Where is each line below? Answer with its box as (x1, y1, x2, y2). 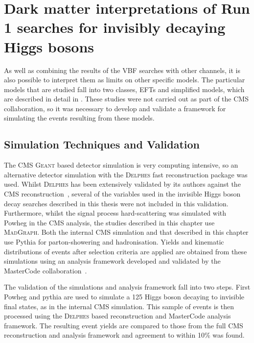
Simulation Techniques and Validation (4, 137, 200, 152)
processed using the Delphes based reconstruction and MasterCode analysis (4, 311, 231, 321)
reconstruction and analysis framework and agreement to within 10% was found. (4, 330, 245, 340)
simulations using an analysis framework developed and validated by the (4, 256, 221, 266)
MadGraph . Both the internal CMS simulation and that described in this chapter (4, 227, 249, 237)
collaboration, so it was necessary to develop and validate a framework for (4, 103, 226, 113)
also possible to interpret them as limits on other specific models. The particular (4, 74, 245, 85)
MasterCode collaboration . (4, 265, 87, 275)
